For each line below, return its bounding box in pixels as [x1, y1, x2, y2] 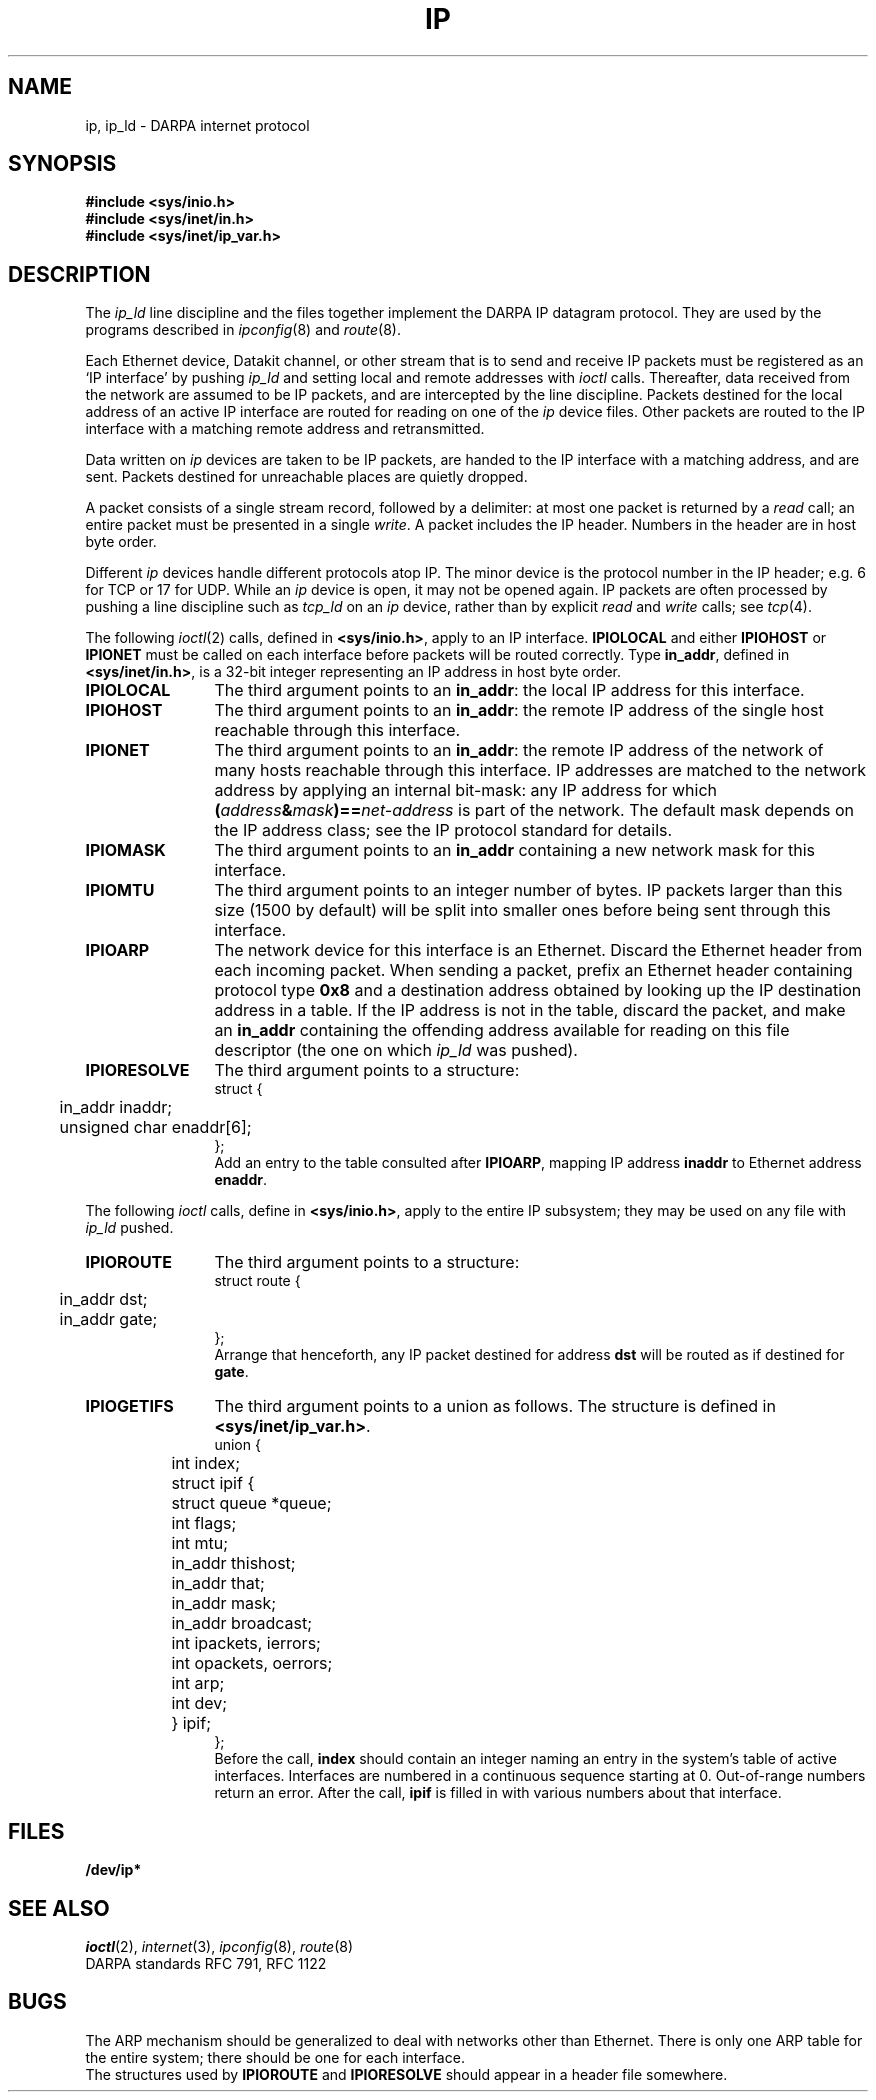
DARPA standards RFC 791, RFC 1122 [85, 1954, 327, 1972]
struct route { [214, 1272, 301, 1290]
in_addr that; [171, 1573, 265, 1594]
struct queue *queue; [171, 1493, 332, 1514]
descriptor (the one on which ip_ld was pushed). [214, 1040, 578, 1061]
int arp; [171, 1673, 225, 1694]
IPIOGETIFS [85, 1396, 174, 1417]
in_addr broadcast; [171, 1613, 312, 1634]
